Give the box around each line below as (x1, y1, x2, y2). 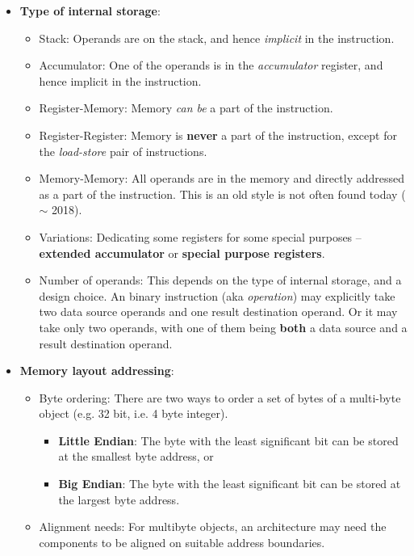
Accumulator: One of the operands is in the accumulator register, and (39, 57, 383, 74)
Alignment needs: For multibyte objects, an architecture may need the (39, 518, 387, 535)
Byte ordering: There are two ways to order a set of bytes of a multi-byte (39, 389, 401, 406)
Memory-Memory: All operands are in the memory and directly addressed (39, 170, 404, 187)
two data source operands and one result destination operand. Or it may (39, 303, 398, 320)
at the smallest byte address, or (58, 448, 214, 465)
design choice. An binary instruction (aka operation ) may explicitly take (39, 287, 395, 304)
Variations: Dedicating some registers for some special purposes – (39, 228, 362, 245)
